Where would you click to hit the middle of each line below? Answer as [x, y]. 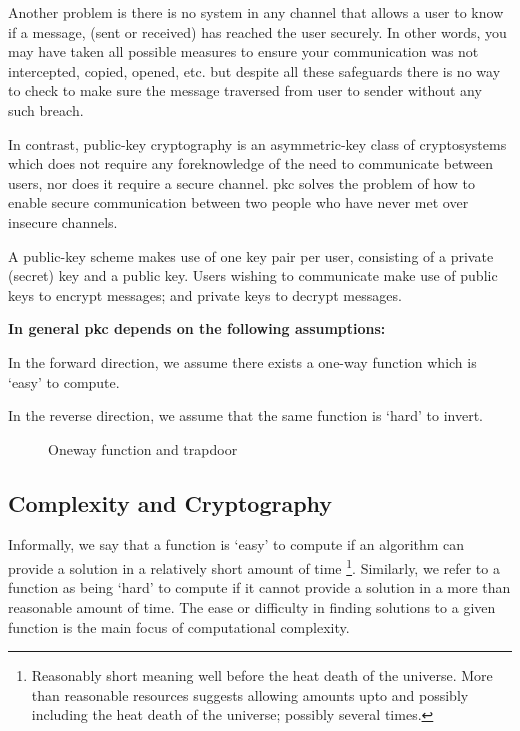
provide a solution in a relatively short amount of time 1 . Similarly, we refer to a [254, 566]
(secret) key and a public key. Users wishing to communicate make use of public [253, 275]
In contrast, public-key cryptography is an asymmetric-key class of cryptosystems [257, 143]
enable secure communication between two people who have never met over [238, 202]
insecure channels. [63, 221]
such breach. [46, 109]
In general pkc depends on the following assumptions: [197, 328]
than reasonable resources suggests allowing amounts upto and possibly [250, 694]
